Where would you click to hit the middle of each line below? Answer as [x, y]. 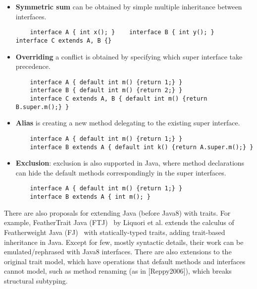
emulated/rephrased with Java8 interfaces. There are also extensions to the [118, 252]
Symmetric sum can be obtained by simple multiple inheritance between [129, 6]
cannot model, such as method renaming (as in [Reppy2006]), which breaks [118, 271]
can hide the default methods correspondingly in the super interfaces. [121, 172]
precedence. [33, 66]
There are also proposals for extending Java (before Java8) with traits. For [117, 212]
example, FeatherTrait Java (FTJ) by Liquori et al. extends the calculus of [119, 222]
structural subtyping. [36, 280]
